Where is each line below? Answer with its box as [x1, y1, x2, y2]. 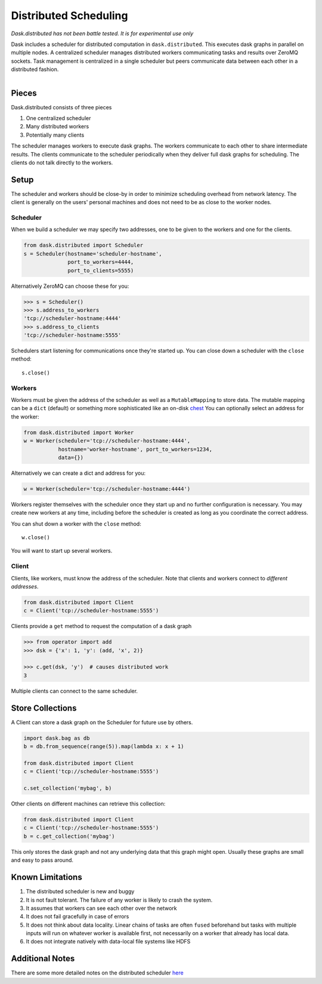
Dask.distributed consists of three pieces [11, 103, 112, 110]
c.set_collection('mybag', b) [23, 785, 112, 792]
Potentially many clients [26, 131, 85, 139]
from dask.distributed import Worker [23, 429, 134, 436]
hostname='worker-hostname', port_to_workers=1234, [58, 445, 213, 453]
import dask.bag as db [23, 734, 90, 742]
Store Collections [11, 703, 77, 713]
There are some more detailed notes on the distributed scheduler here [11, 969, 184, 976]
